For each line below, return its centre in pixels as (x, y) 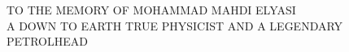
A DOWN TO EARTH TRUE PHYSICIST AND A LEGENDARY (175, 25)
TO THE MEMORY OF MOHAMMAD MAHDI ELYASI (151, 10)
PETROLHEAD (47, 41)
